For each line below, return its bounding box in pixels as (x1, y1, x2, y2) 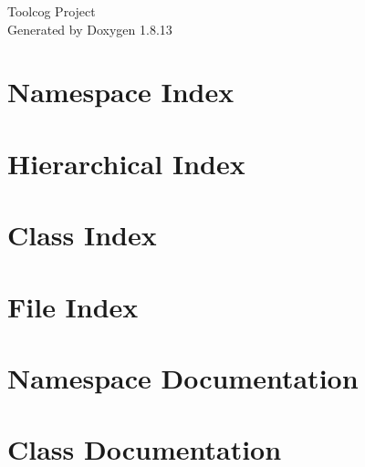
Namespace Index (7, 73, 235, 110)
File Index (7, 287, 139, 325)
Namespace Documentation (7, 358, 359, 396)
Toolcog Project (7, 2, 96, 20)
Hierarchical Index (7, 144, 245, 182)
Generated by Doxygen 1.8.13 (7, 19, 172, 38)
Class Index (7, 216, 157, 254)
